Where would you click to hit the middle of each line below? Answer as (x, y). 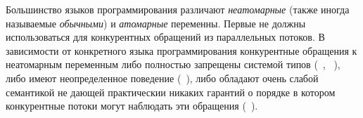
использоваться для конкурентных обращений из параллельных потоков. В (165, 37)
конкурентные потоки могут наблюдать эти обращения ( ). (132, 106)
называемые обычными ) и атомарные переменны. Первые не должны (156, 23)
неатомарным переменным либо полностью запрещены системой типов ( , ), (173, 64)
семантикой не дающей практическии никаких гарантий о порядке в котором (171, 92)
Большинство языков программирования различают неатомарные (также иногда (178, 9)
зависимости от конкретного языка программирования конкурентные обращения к (181, 50)
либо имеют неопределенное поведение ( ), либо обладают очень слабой (162, 78)
